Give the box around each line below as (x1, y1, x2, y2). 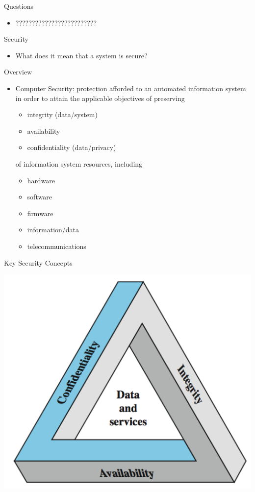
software (27, 192, 52, 202)
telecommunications (27, 241, 86, 251)
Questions (4, 1, 34, 11)
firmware (27, 208, 53, 218)
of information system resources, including (15, 158, 143, 169)
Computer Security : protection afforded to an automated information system (15, 83, 246, 93)
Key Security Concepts (4, 257, 73, 268)
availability (27, 125, 60, 136)
